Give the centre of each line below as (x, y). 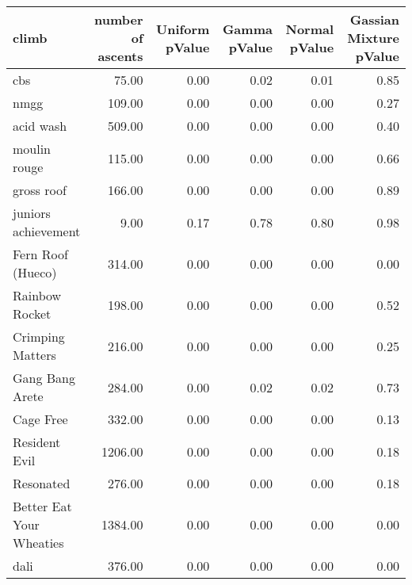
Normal (310, 29)
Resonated (42, 483)
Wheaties (38, 543)
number (119, 19)
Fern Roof (40, 254)
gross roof (40, 190)
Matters (34, 355)
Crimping (39, 336)
